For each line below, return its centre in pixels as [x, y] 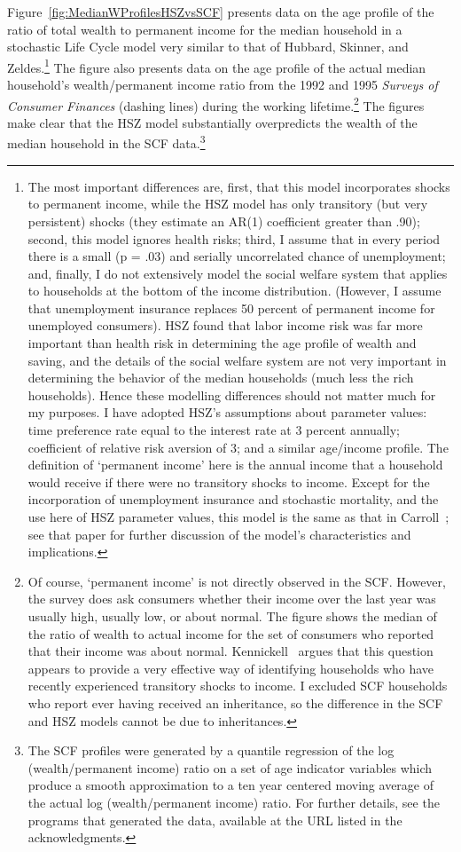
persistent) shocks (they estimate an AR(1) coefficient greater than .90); [224, 221]
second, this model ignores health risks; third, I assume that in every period [234, 238]
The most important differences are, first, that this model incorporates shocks [239, 186]
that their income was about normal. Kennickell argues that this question [230, 651]
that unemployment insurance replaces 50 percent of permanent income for [231, 308]
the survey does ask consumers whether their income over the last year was [232, 599]
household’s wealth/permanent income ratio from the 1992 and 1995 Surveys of [223, 85]
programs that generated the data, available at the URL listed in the [215, 820]
